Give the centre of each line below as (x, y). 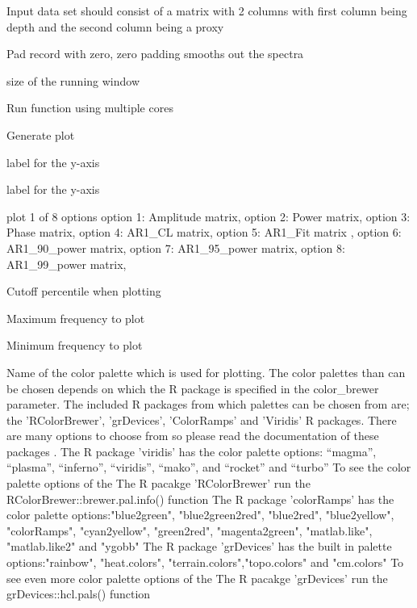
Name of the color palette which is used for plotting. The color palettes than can (206, 372)
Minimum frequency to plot (75, 345)
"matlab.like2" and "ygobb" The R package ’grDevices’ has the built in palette (199, 546)
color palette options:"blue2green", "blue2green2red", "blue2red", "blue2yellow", (200, 515)
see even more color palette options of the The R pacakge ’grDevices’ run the (197, 578)
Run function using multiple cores (90, 108)
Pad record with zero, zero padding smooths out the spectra (155, 54)
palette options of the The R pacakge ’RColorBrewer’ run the (158, 483)
